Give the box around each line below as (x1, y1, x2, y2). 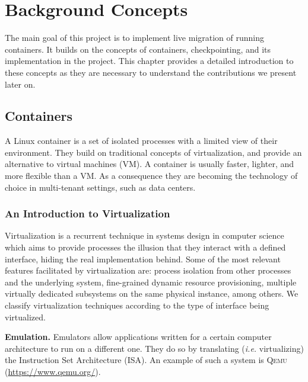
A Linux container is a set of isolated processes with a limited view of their (5, 134, 278, 147)
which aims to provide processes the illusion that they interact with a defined (5, 241, 286, 253)
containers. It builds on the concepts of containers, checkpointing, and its (5, 43, 271, 55)
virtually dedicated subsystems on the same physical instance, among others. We (5, 287, 299, 300)
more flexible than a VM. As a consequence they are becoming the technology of (5, 169, 298, 182)
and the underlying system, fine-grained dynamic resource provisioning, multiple (5, 275, 297, 288)
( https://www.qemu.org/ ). (5, 365, 101, 378)
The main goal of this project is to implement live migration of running (5, 31, 265, 44)
